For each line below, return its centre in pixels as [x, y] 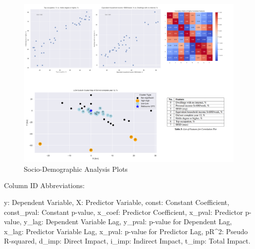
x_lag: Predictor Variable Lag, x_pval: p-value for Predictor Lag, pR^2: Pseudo [126, 231]
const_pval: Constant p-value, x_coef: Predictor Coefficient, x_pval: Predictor [124, 212]
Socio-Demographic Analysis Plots [76, 169]
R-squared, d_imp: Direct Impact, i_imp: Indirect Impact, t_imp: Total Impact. [127, 241]
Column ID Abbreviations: [44, 185]
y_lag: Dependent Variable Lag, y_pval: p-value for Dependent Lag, [128, 222]
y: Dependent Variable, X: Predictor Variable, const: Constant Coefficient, [117, 202]
